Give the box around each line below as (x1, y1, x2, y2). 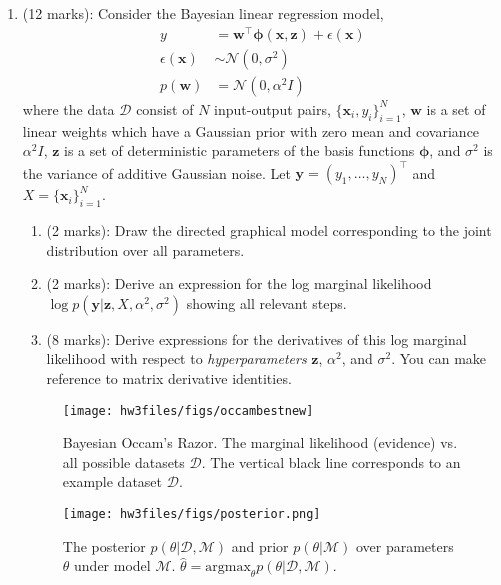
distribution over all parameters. (46, 239, 245, 260)
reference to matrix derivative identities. (46, 368, 292, 389)
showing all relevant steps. (186, 292, 347, 313)
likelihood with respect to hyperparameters (46, 348, 307, 369)
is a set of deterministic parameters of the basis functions (64, 140, 415, 161)
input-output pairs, (214, 98, 331, 119)
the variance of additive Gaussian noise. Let (22, 162, 291, 183)
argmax (205, 560, 251, 575)
